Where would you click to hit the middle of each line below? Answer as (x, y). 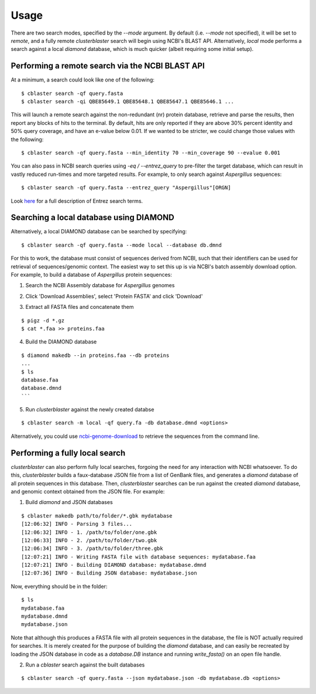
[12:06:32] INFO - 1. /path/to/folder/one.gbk (89, 532)
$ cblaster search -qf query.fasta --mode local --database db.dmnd (121, 245)
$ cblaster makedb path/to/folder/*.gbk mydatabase (97, 516)
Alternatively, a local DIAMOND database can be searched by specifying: (99, 232)
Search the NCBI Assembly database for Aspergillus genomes (100, 285)
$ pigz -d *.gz (43, 320)
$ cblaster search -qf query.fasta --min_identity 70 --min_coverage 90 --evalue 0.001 (151, 153)
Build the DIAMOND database (61, 342)
